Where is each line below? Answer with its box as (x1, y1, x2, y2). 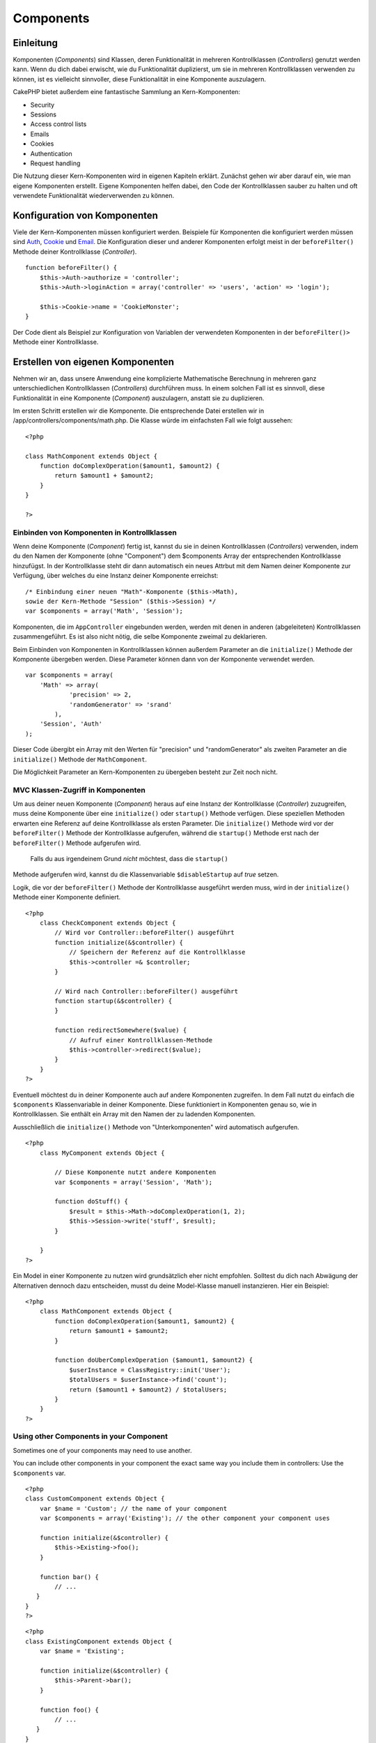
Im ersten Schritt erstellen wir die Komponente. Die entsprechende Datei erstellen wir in (13, 406, 265, 415)
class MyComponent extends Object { (39, 1149, 165, 1157)
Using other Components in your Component (13, 1431, 169, 1441)
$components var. (13, 1468, 66, 1477)
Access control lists (30, 120, 87, 128)
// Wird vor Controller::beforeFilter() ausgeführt (54, 929, 235, 937)
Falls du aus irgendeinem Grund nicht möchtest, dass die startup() (30, 854, 229, 862)
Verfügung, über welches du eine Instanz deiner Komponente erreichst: (13, 572, 219, 580)
